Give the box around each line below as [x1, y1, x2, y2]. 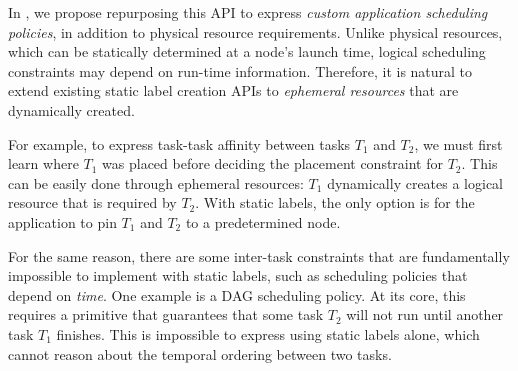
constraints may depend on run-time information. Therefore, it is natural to [8, 60, 473, 81]
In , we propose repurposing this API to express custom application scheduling [8, 2, 488, 22]
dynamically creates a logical [327, 172, 504, 193]
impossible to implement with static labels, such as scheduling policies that [8, 265, 468, 286]
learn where [8, 153, 79, 174]
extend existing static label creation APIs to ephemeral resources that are [8, 80, 459, 101]
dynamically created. [8, 99, 135, 120]
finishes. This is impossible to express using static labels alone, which [56, 323, 480, 344]
